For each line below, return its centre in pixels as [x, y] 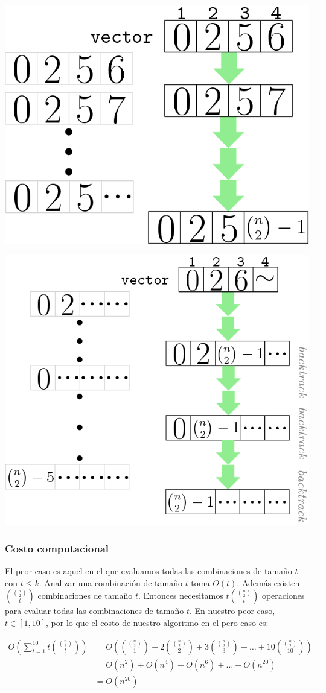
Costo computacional [57, 548]
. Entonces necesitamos [181, 596]
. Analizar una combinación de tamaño [110, 582]
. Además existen [268, 582]
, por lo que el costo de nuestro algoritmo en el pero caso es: [157, 622]
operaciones [283, 596]
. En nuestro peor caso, [232, 611]
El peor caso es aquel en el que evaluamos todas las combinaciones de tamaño [149, 571]
